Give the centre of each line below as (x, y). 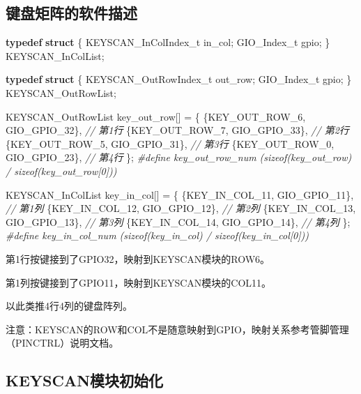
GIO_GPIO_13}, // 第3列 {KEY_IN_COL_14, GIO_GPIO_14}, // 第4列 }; (178, 221)
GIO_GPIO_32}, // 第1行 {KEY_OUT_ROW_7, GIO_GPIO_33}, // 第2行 (177, 130)
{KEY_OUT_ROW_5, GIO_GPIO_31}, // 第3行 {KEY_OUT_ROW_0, (170, 143)
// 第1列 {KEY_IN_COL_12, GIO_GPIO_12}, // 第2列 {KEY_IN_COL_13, (181, 208)
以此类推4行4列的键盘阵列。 (69, 306)
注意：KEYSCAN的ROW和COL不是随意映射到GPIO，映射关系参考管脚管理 (177, 329)
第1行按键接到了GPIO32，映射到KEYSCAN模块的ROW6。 (138, 258)
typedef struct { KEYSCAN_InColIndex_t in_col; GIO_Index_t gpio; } (168, 42)
